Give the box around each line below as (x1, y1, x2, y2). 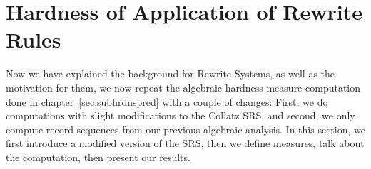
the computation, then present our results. (6, 149, 190, 164)
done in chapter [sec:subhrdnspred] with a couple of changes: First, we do (6, 94, 328, 109)
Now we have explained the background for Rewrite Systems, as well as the (6, 66, 335, 81)
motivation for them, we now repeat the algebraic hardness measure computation (6, 80, 361, 94)
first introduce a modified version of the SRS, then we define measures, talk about (6, 136, 365, 151)
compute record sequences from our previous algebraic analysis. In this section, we (6, 121, 365, 136)
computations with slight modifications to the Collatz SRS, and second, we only (6, 108, 355, 123)
